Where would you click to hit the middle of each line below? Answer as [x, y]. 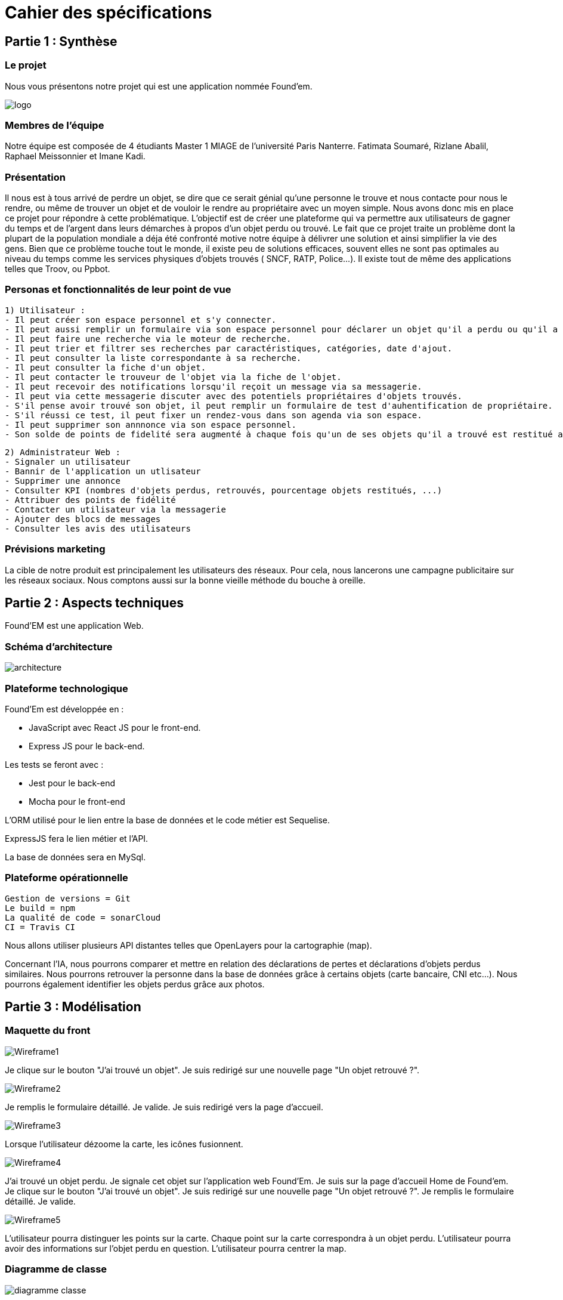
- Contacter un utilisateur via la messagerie [115, 509]
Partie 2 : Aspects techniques [94, 603]
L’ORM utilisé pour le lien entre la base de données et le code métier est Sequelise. [167, 820]
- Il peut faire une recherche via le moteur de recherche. [148, 339]
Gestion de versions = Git [68, 898]
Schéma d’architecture [59, 646]
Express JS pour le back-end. [87, 746]
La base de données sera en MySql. [75, 857]
